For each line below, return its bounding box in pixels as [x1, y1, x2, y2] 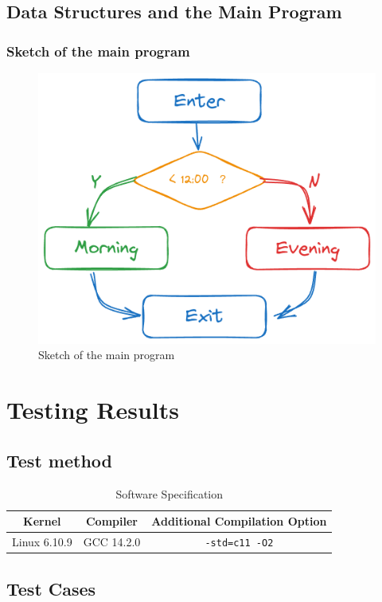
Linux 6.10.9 [12, 534, 72, 550]
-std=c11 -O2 [205, 537, 274, 549]
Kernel [23, 513, 61, 530]
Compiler [85, 513, 138, 530]
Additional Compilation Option [151, 513, 327, 530]
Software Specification [115, 485, 224, 502]
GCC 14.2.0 [83, 534, 141, 550]
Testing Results [6, 393, 180, 426]
